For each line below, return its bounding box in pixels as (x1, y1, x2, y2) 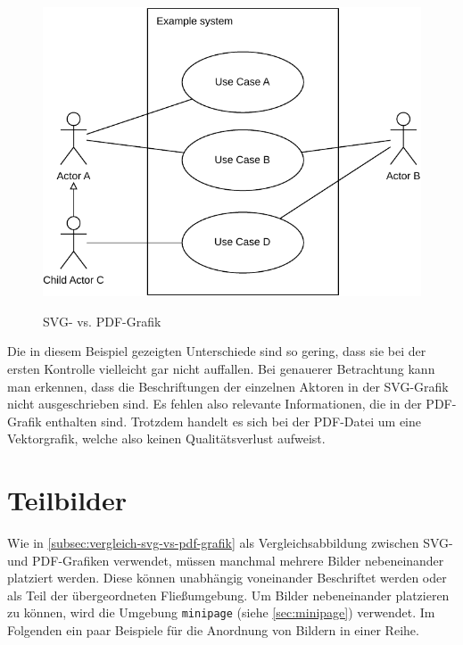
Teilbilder (7, 482, 128, 518)
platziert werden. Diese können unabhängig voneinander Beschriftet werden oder (7, 568, 447, 587)
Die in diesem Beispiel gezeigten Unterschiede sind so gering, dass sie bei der (7, 342, 426, 360)
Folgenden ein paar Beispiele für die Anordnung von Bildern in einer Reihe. (7, 621, 419, 640)
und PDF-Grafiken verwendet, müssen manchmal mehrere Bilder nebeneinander (7, 550, 444, 569)
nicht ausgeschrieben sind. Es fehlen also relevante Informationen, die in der (7, 394, 422, 413)
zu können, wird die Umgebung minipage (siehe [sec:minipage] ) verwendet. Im (7, 603, 435, 622)
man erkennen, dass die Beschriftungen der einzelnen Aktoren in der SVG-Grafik (7, 376, 449, 395)
